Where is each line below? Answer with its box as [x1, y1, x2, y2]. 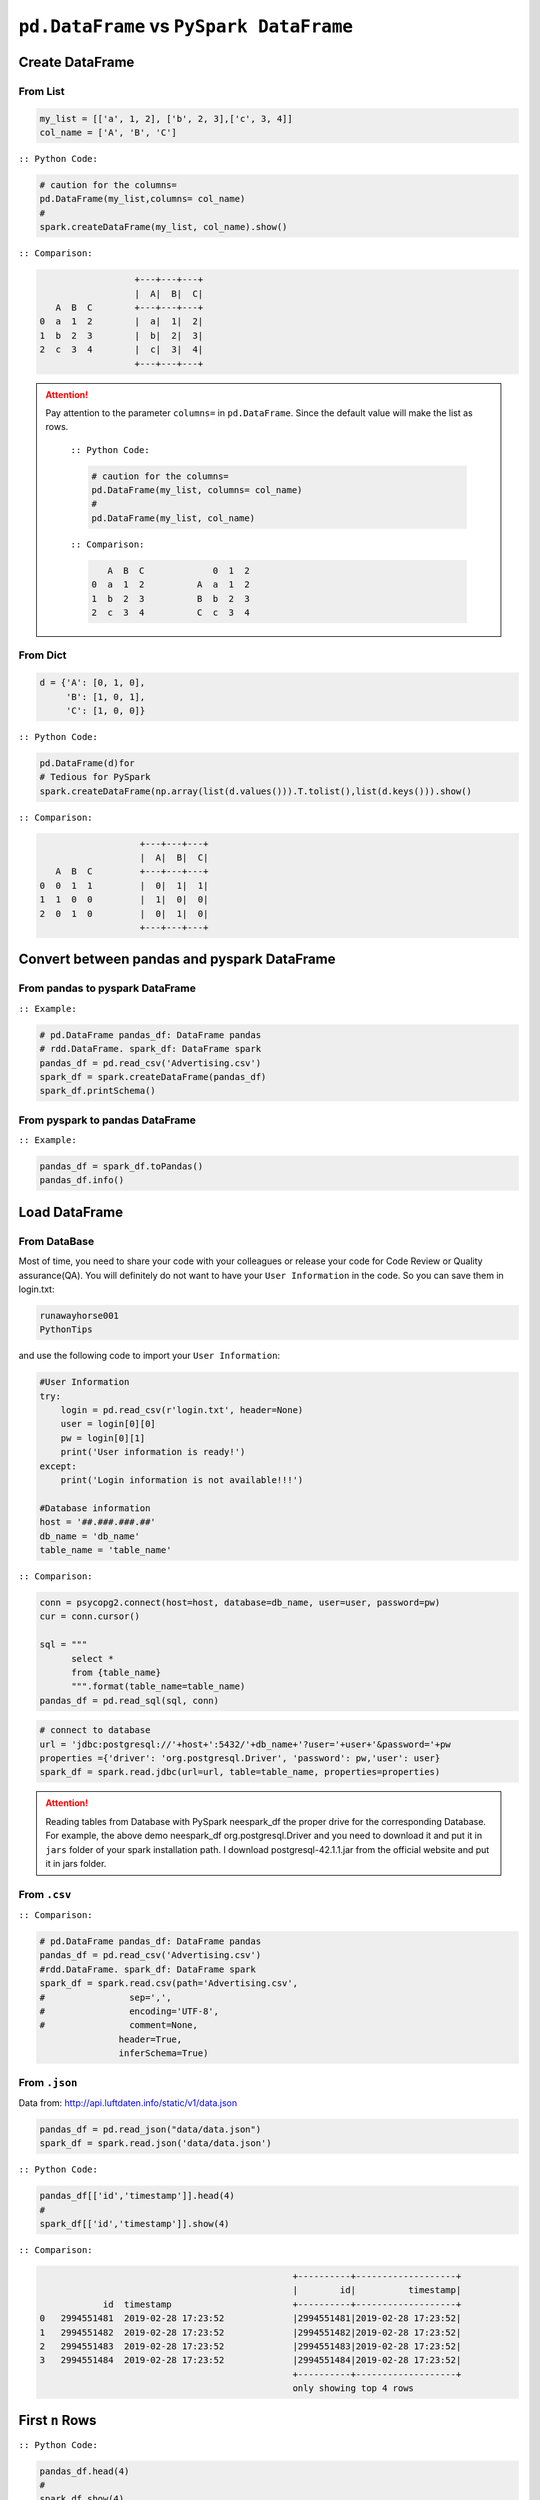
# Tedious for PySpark [39, 771, 151, 783]
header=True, [118, 2033, 183, 2045]
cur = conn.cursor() [39, 1611, 140, 1622]
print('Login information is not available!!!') [60, 1475, 304, 1486]
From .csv [18, 1887, 72, 1901]
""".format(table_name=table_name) [71, 1681, 246, 1692]
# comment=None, [39, 2020, 199, 2031]
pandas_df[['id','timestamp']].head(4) [39, 2190, 235, 2202]
